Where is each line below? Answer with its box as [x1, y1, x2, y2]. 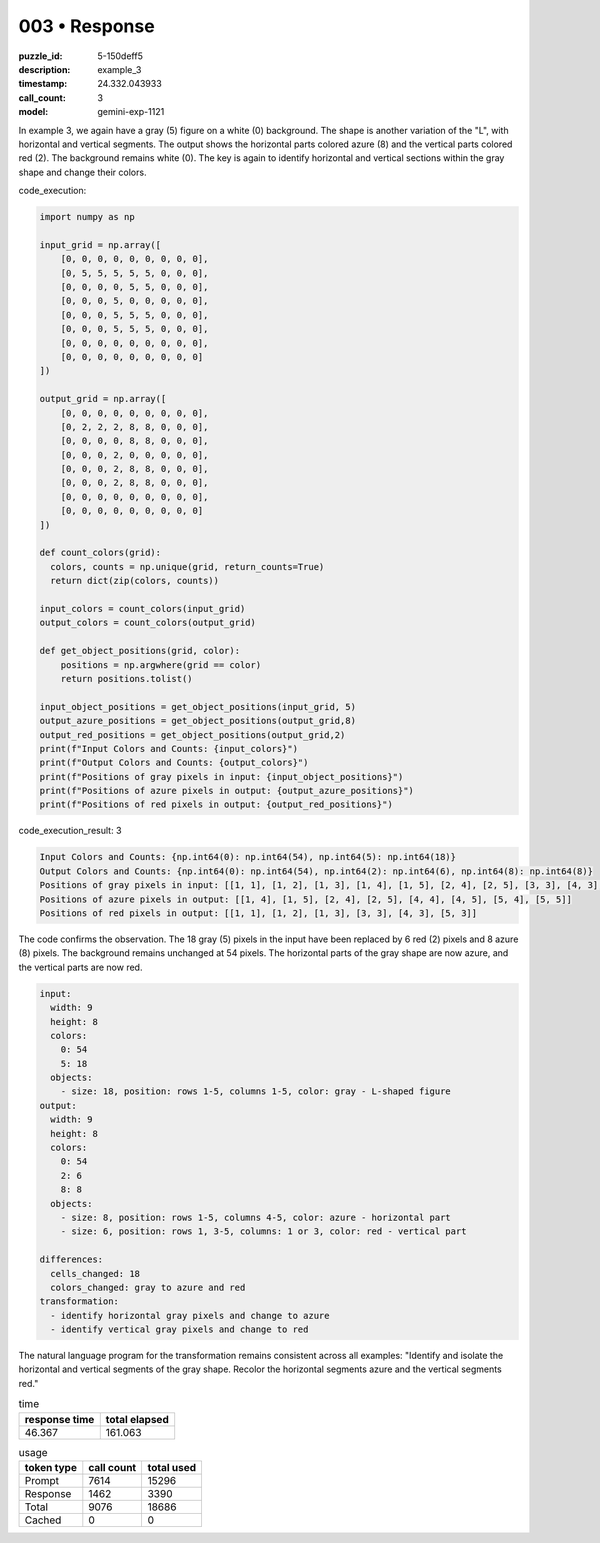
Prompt [24, 1474, 60, 1488]
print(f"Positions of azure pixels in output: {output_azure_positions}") [39, 785, 415, 797]
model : [18, 106, 49, 118]
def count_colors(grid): [39, 547, 162, 559]
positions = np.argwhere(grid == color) [60, 659, 262, 670]
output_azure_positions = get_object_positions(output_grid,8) [39, 715, 357, 727]
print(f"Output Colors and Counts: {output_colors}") [39, 757, 309, 769]
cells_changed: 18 [50, 1268, 140, 1279]
